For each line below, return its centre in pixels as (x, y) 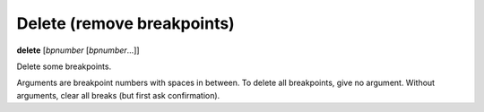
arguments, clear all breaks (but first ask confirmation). (118, 95)
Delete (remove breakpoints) (125, 23)
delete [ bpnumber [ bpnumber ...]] (78, 50)
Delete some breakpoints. (64, 66)
